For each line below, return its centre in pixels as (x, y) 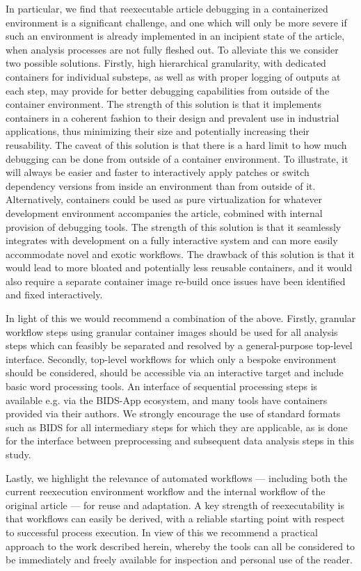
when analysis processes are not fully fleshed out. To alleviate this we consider (172, 49)
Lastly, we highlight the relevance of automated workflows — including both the (177, 477)
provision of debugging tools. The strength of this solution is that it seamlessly (174, 226)
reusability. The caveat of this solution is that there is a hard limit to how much (176, 144)
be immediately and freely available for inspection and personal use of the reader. (179, 560)
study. (18, 454)
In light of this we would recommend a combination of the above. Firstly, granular (181, 318)
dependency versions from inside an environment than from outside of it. (161, 185)
